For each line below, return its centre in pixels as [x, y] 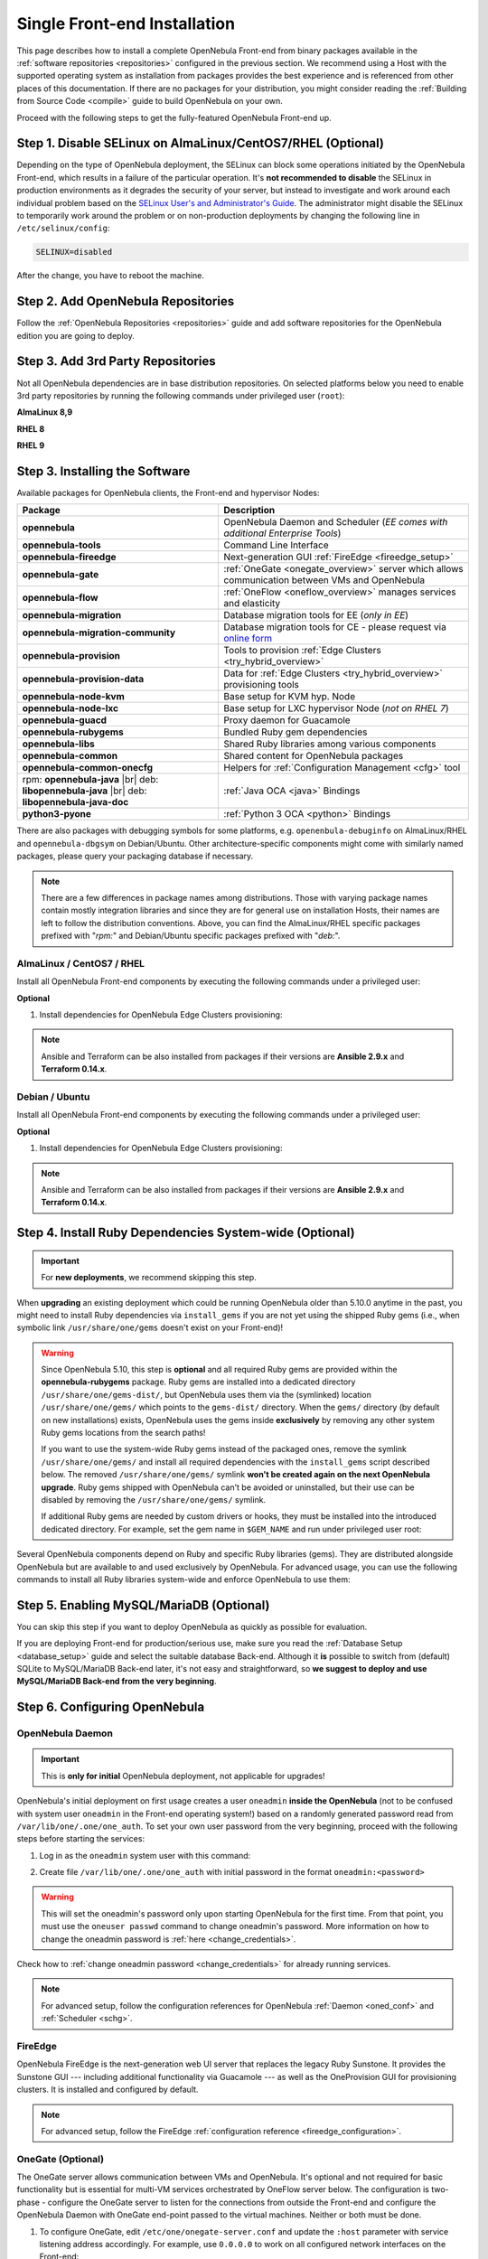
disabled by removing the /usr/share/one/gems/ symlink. [154, 1499]
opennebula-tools [61, 545]
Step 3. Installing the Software [103, 471]
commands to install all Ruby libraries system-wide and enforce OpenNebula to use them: [183, 1579]
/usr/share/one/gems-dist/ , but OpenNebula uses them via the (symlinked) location [206, 1394]
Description [249, 511]
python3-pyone [57, 814]
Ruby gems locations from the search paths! [123, 1433]
